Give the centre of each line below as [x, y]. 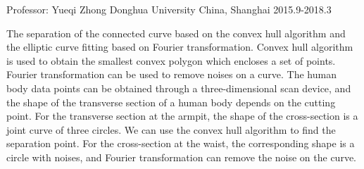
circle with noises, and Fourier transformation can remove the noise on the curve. [181, 157]
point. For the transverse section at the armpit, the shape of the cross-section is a [182, 116]
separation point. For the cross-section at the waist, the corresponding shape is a [181, 143]
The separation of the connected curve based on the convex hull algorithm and [176, 33]
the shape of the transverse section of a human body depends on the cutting [171, 102]
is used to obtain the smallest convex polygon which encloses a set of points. [171, 60]
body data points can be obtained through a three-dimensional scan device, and [179, 88]
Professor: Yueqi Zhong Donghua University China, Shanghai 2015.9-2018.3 [169, 9]
